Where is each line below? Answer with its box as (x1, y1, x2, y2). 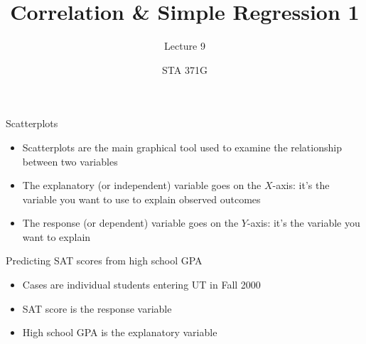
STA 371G (162, 62, 208, 77)
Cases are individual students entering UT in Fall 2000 (22, 277, 261, 292)
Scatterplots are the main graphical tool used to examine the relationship (22, 139, 342, 154)
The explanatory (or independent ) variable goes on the (22, 178, 262, 193)
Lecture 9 (164, 38, 205, 53)
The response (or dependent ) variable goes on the (22, 215, 239, 230)
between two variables (22, 154, 118, 168)
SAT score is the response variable (22, 301, 172, 316)
